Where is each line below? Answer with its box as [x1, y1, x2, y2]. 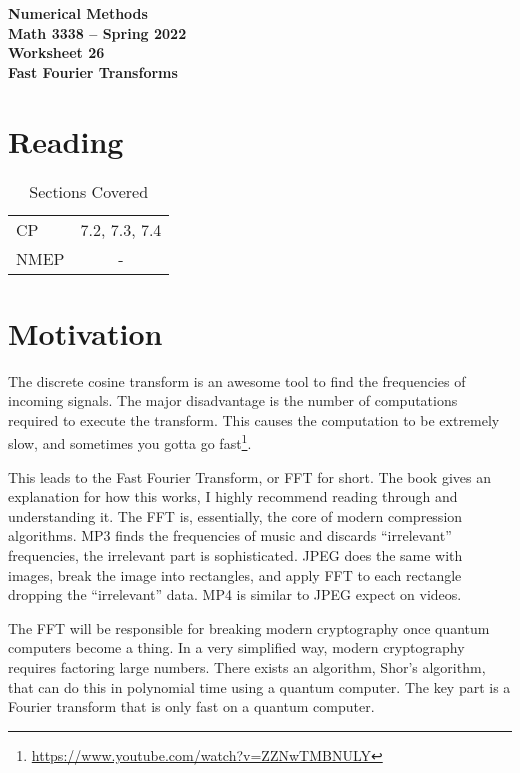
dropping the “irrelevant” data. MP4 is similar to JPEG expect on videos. [8, 584, 462, 605]
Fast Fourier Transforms [8, 61, 178, 82]
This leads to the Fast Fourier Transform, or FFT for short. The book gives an [8, 466, 491, 487]
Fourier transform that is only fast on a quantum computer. [8, 696, 375, 717]
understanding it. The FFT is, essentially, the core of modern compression [8, 505, 463, 526]
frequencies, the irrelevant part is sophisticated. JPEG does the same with [8, 545, 463, 566]
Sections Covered [29, 179, 149, 203]
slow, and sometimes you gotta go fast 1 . [8, 430, 252, 454]
